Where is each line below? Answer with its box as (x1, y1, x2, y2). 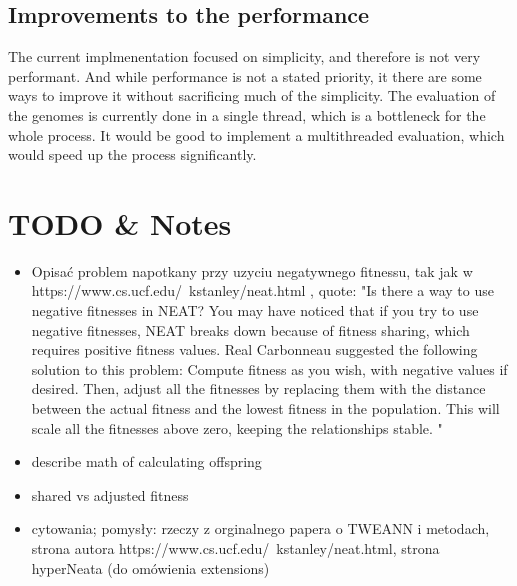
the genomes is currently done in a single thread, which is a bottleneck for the (8, 104, 486, 125)
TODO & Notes (8, 202, 232, 243)
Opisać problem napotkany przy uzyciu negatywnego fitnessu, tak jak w (31, 260, 473, 281)
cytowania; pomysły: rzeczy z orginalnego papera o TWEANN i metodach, (31, 518, 490, 539)
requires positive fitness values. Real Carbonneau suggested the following (31, 339, 478, 360)
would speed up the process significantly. (8, 144, 257, 165)
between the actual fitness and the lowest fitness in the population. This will (31, 398, 500, 419)
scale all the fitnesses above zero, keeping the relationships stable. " (31, 417, 443, 438)
